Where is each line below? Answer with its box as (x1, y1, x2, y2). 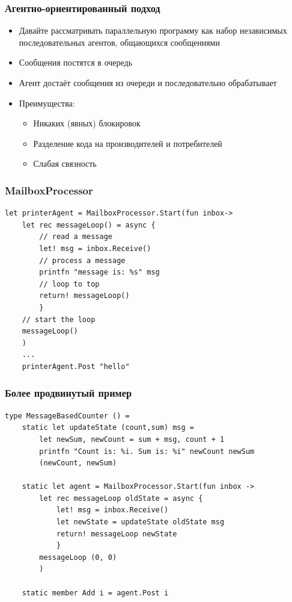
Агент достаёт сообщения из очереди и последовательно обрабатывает (19, 76, 277, 88)
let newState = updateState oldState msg (56, 518, 225, 527)
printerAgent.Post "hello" (22, 362, 130, 371)
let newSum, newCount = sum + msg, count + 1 (39, 435, 225, 444)
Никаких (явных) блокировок (33, 117, 141, 129)
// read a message (39, 232, 112, 241)
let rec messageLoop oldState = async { (39, 494, 203, 503)
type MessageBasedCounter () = (5, 411, 130, 420)
